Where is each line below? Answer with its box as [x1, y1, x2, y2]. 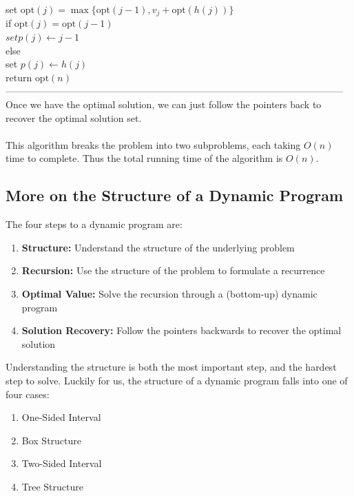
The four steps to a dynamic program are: [6, 217, 183, 231]
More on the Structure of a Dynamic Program [6, 185, 344, 206]
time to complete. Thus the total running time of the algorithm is [6, 151, 283, 165]
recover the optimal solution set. [6, 110, 142, 125]
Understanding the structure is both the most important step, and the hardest [6, 360, 337, 374]
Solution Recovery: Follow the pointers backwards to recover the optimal [21, 323, 342, 338]
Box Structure [21, 433, 82, 447]
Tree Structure [21, 479, 83, 493]
